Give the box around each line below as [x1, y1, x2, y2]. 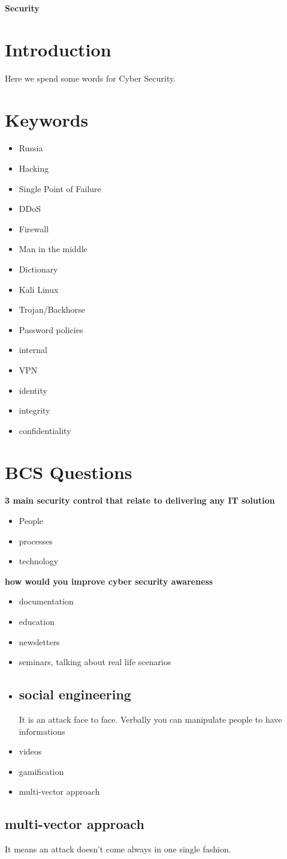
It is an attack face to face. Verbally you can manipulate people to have [19, 713, 282, 726]
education [19, 615, 55, 628]
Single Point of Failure [19, 182, 101, 194]
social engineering [19, 685, 131, 704]
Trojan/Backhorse [19, 303, 85, 316]
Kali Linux [19, 283, 59, 295]
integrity [19, 404, 50, 417]
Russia [19, 142, 43, 154]
